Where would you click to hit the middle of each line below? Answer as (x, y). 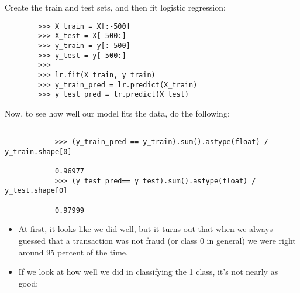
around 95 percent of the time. (73, 252)
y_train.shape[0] (38, 151)
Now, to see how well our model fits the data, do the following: (117, 113)
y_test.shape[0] (36, 191)
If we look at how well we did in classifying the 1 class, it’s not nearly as (148, 272)
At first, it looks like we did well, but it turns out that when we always (146, 229)
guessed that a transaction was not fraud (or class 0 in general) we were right (157, 240)
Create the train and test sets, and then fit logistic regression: (115, 7)
